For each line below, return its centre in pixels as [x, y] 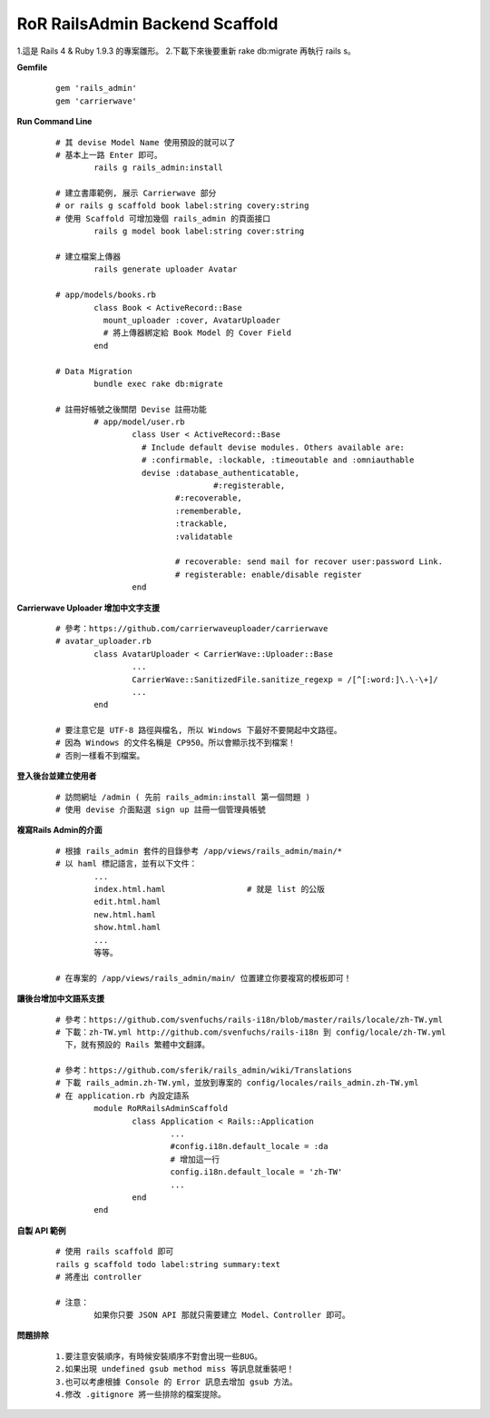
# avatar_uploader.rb [103, 641]
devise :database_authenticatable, [220, 473]
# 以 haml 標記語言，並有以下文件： [127, 864]
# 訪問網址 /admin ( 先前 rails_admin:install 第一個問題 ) [183, 797]
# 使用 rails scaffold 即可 [115, 1252]
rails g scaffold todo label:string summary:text [168, 1264]
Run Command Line [54, 122]
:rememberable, [208, 511]
